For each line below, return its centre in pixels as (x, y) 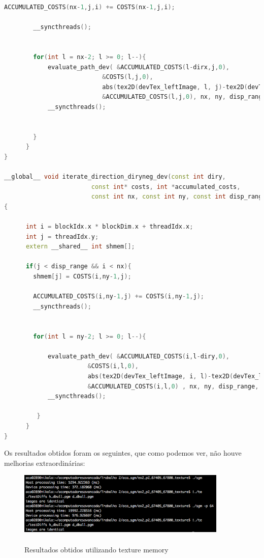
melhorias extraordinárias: (45, 463)
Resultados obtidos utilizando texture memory (96, 549)
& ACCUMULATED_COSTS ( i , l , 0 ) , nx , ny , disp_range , (173, 386)
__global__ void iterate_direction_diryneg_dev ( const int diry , (115, 177)
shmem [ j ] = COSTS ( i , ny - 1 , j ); (82, 277)
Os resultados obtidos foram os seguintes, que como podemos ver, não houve (123, 453)
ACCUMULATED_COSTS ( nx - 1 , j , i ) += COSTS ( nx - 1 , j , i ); (90, 7)
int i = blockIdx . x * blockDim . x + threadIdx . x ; (109, 227)
